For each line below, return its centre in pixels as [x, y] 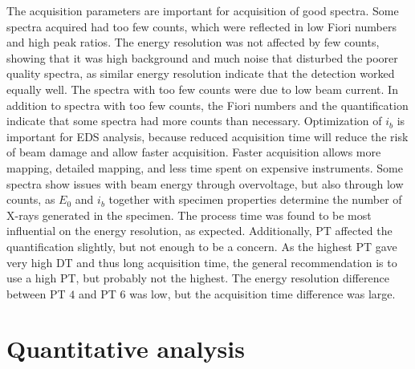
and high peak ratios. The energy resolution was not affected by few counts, [193, 42]
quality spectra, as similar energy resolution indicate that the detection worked [201, 73]
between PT [36, 293]
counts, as [31, 199]
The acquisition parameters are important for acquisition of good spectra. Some [203, 10]
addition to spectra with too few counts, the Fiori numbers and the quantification [207, 105]
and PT [98, 293]
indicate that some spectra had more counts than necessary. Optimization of [194, 121]
